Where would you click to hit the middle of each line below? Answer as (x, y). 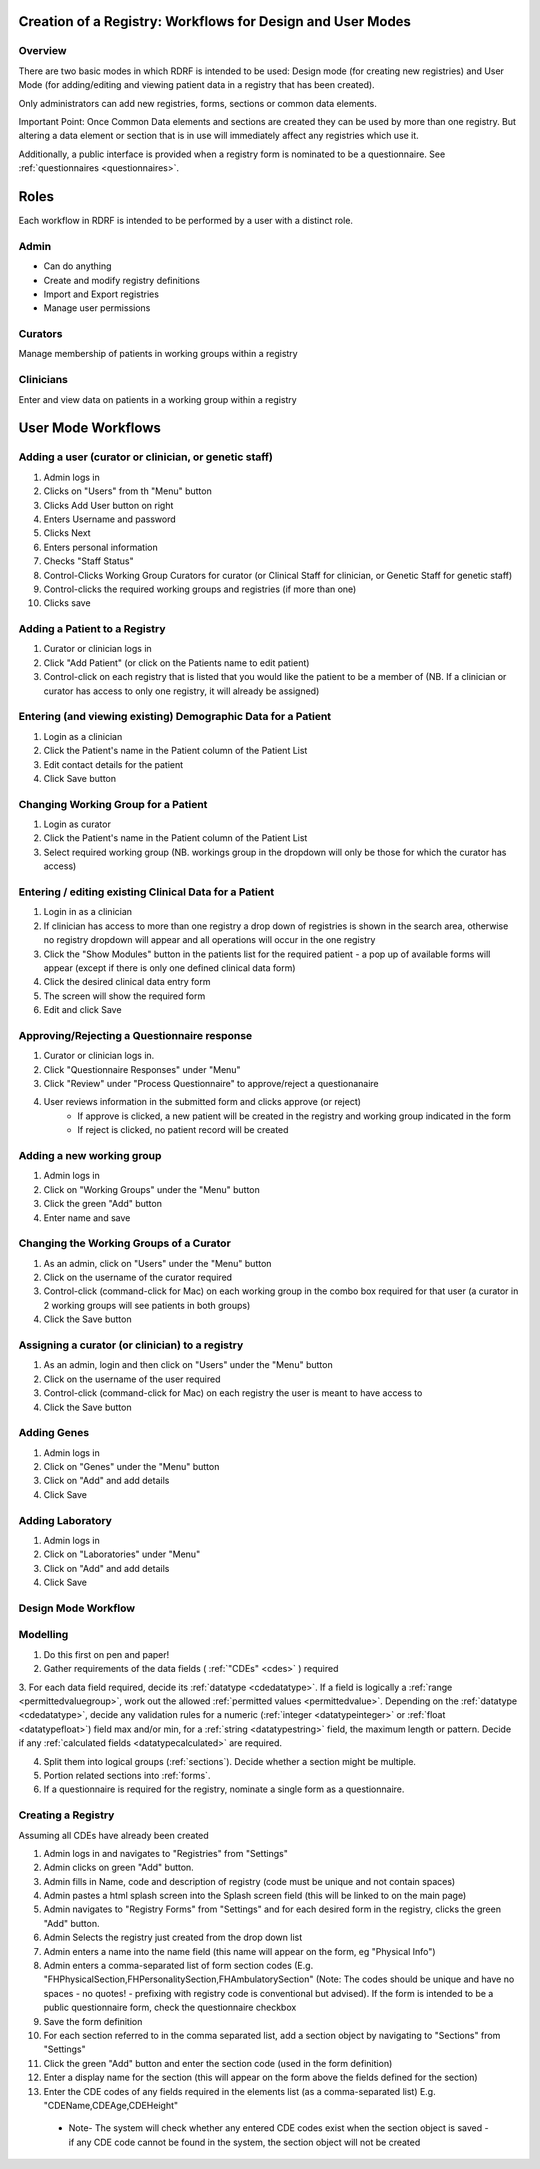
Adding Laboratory (65, 1520)
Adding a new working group (90, 1155)
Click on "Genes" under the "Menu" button (131, 1467)
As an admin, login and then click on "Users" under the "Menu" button (188, 1365)
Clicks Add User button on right (108, 505)
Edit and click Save (82, 1010)
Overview (42, 51)
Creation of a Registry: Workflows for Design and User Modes (215, 21)
